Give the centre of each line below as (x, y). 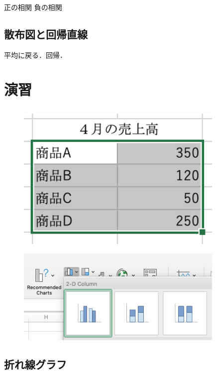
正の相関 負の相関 (33, 7)
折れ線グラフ (35, 364)
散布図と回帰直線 (46, 34)
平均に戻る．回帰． (35, 55)
